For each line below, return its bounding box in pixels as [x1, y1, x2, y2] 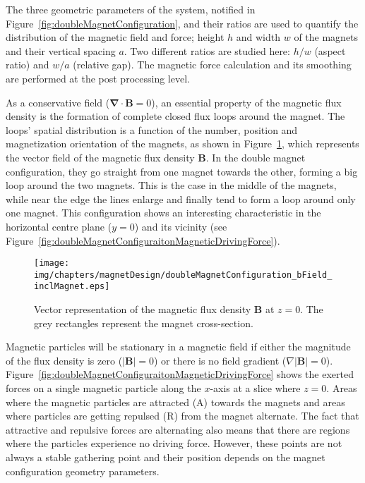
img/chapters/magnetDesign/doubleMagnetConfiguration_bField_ [34, 269, 333, 280]
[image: [34, 258, 70, 269]
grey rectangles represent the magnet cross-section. [34, 315, 253, 330]
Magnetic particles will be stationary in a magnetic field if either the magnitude [6, 339, 351, 354]
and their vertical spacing [6, 43, 116, 58]
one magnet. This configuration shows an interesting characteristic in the [6, 205, 321, 220]
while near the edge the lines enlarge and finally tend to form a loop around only [6, 191, 356, 206]
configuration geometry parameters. [6, 463, 160, 478]
